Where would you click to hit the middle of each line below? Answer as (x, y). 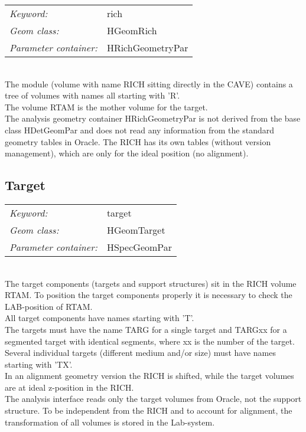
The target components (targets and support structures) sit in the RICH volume (151, 283)
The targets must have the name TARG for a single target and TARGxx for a (146, 329)
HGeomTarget (136, 230)
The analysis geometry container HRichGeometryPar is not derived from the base (153, 118)
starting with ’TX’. (39, 364)
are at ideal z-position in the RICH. (69, 387)
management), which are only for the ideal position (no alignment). (127, 153)
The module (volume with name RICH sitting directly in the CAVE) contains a (149, 84)
